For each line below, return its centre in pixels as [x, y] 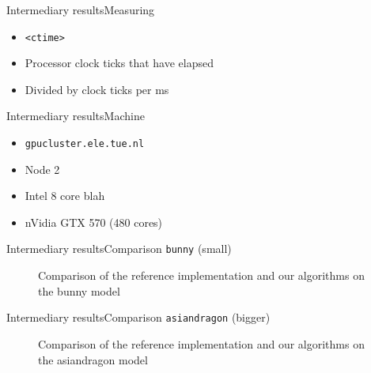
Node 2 [42, 169]
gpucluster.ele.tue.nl [85, 144]
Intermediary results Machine [76, 116]
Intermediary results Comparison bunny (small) [119, 249]
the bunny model [79, 290]
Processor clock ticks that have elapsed [119, 63]
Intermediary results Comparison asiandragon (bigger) [138, 317]
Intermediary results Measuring [81, 9]
